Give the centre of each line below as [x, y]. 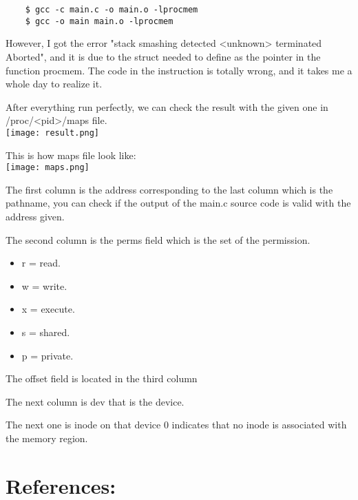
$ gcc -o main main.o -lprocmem [99, 21]
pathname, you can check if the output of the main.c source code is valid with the [178, 203]
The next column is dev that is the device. [95, 401]
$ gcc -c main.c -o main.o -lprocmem [112, 10]
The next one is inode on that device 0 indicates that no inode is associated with [176, 425]
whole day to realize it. [54, 84]
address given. [35, 216]
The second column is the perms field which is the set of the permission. [158, 239]
